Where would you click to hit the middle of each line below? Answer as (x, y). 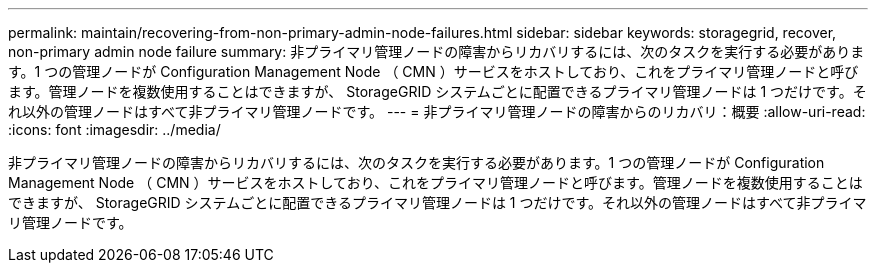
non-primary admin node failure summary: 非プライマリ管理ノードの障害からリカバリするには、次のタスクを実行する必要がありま (436, 51)
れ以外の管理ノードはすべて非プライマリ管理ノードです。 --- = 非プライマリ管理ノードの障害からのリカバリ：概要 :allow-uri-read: (437, 111)
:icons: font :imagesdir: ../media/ (114, 129)
